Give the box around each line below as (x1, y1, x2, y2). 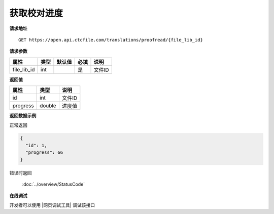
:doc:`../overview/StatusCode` (22, 181, 85, 187)
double (40, 102, 56, 109)
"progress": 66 (25, 150, 63, 155)
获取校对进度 (9, 8, 63, 19)
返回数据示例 (9, 113, 37, 119)
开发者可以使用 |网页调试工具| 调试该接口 (9, 202, 95, 208)
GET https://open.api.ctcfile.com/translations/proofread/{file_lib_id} (18, 37, 203, 42)
